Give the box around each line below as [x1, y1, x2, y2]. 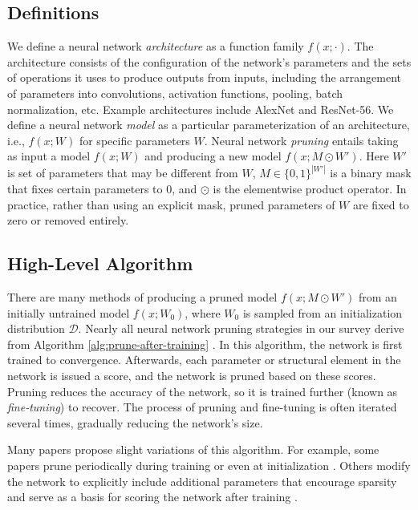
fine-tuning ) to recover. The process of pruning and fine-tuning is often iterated [7, 399, 397, 415]
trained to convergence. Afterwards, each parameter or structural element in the [7, 351, 401, 368]
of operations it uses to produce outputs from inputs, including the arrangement [7, 69, 402, 86]
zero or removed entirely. [7, 212, 129, 229]
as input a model [7, 148, 91, 164]
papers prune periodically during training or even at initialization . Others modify [7, 456, 411, 473]
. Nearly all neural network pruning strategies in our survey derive [78, 320, 404, 337]
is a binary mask [330, 164, 412, 181]
